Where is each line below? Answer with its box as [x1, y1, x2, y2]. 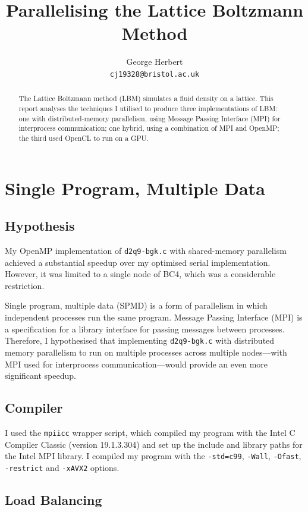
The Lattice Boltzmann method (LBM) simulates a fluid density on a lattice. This [18, 93, 274, 103]
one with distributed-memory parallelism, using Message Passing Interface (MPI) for [18, 113, 281, 123]
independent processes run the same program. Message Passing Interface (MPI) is [5, 311, 303, 323]
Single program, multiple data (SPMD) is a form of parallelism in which [5, 299, 268, 312]
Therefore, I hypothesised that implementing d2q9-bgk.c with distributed [5, 334, 275, 347]
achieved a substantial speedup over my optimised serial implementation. [5, 256, 271, 268]
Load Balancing [5, 490, 102, 508]
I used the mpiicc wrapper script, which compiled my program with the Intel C [5, 426, 296, 438]
